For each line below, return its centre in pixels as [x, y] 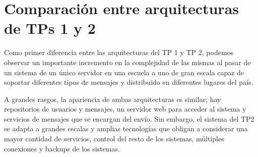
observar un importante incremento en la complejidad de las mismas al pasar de [127, 62]
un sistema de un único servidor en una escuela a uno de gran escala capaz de [124, 72]
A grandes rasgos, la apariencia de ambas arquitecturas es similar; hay [113, 99]
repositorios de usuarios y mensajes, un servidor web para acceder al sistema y [125, 109]
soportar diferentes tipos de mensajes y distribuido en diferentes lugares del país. [129, 82]
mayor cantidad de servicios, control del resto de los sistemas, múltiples [114, 139]
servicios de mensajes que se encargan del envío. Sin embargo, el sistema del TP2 [129, 118]
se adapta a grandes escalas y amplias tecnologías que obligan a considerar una [126, 128]
